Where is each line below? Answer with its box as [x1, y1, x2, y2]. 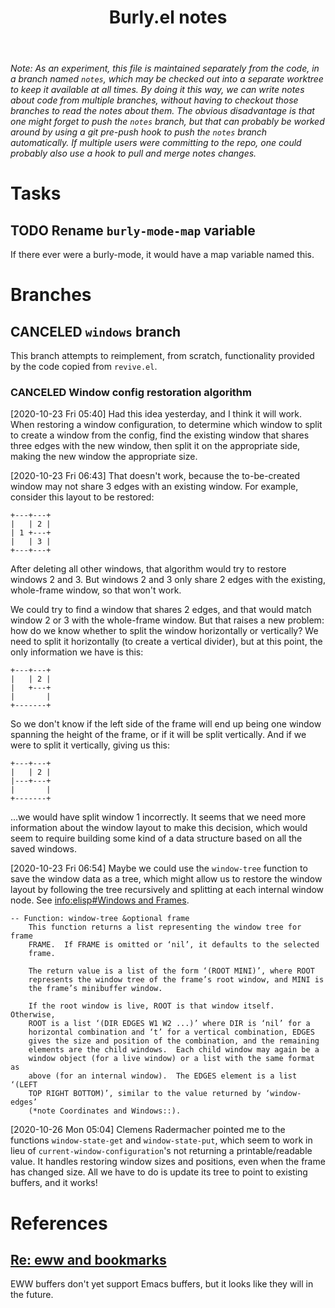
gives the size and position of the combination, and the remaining [28, 1036, 320, 1046]
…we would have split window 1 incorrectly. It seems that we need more [10, 811, 307, 823]
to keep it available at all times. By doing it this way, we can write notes [10, 84, 305, 96]
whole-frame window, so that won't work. [10, 584, 182, 596]
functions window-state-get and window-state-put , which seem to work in [10, 1134, 313, 1146]
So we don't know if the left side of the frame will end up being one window [10, 718, 322, 730]
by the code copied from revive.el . [10, 361, 158, 373]
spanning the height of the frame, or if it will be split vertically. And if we [10, 729, 307, 741]
